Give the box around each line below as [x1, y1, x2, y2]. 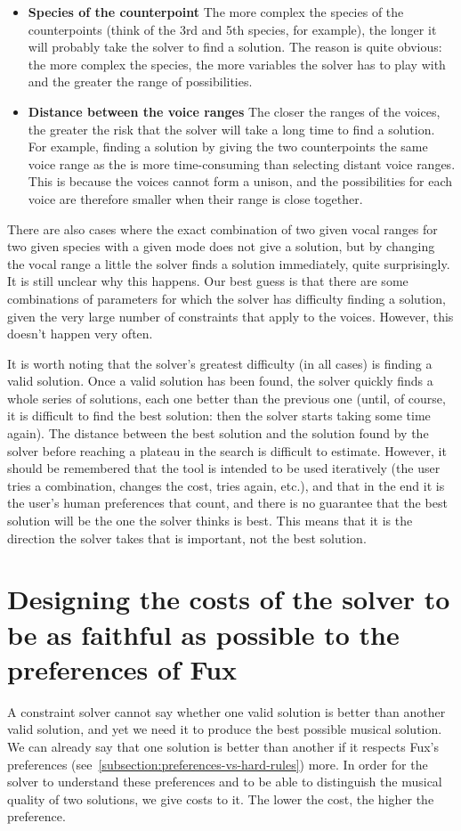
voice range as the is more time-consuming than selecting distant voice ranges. [28, 154, 456, 173]
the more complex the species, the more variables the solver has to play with [28, 54, 446, 73]
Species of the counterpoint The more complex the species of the [28, 3, 404, 20]
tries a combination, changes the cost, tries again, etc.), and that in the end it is [7, 476, 445, 494]
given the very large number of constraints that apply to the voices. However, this [7, 306, 454, 325]
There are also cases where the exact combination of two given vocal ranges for [7, 219, 438, 238]
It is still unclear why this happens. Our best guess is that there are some [7, 272, 408, 290]
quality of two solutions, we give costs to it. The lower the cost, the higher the [7, 789, 434, 808]
